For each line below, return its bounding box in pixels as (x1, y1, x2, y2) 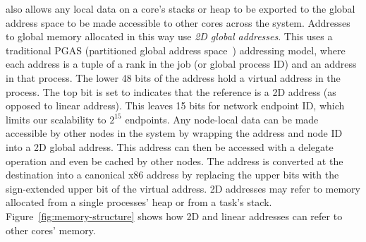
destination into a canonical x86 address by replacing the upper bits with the (6, 167, 339, 182)
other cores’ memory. (6, 222, 96, 237)
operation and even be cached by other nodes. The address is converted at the (6, 153, 343, 168)
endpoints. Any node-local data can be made (125, 111, 319, 126)
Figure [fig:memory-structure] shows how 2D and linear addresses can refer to (6, 208, 343, 223)
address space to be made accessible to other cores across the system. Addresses (6, 15, 350, 30)
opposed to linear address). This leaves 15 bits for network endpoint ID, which (6, 98, 345, 113)
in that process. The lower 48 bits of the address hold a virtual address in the (6, 70, 341, 85)
